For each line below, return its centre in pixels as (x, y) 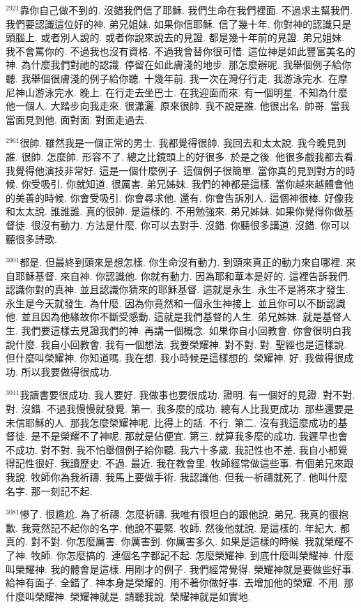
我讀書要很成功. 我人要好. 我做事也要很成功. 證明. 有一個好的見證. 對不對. (187, 395)
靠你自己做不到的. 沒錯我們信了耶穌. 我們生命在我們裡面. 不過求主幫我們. (186, 10)
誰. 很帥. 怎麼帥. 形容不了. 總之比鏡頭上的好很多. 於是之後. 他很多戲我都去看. (181, 156)
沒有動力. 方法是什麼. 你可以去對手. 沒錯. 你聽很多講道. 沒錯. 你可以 (195, 224)
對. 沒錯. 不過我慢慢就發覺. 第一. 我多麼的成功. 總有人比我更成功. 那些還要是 (180, 409)
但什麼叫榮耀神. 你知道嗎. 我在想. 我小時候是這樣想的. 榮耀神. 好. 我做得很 (175, 358)
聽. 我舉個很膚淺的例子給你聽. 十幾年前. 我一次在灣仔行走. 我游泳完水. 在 (172, 78)
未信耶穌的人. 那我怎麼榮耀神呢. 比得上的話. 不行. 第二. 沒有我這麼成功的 (172, 422)
